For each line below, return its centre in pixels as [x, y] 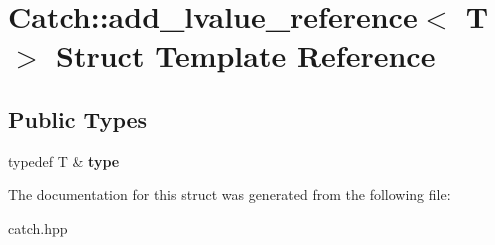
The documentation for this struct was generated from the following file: [229, 194]
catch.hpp [38, 227]
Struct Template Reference [246, 55]
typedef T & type [64, 160]
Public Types [78, 118]
